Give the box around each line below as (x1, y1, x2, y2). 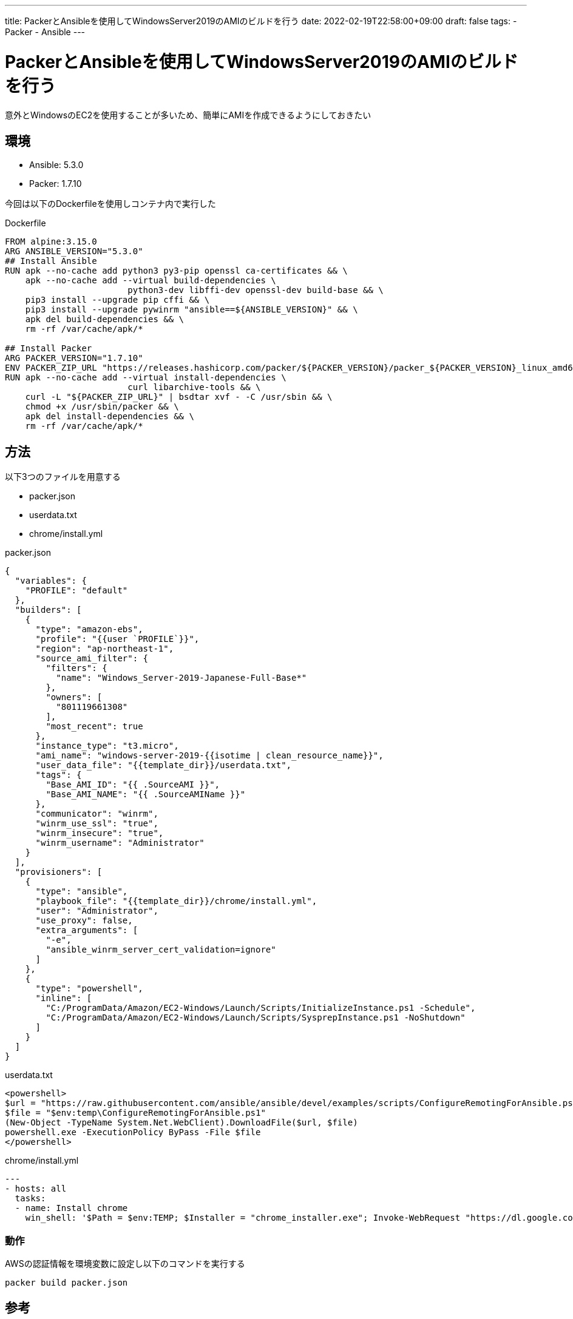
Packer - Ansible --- (5, 27, 86, 37)
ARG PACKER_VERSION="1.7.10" (5, 353, 143, 363)
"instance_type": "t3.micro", (35, 741, 179, 751)
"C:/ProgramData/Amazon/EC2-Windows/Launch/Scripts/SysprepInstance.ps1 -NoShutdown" (46, 1013, 466, 1023)
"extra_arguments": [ (35, 925, 138, 936)
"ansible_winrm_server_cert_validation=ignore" (46, 945, 276, 955)
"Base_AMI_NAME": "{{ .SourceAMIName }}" (46, 789, 246, 800)
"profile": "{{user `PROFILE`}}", (35, 634, 200, 644)
